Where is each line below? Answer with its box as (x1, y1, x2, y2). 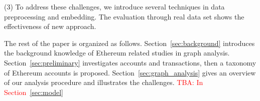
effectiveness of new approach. (4, 21, 96, 31)
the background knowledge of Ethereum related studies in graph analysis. (4, 47, 230, 58)
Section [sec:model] (4, 86, 63, 97)
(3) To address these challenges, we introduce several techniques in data (4, 1, 225, 11)
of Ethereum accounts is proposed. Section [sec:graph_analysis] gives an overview (4, 67, 256, 77)
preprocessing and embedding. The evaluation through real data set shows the (4, 11, 244, 21)
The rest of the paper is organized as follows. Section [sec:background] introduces (4, 37, 255, 48)
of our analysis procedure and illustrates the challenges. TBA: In (4, 77, 203, 87)
